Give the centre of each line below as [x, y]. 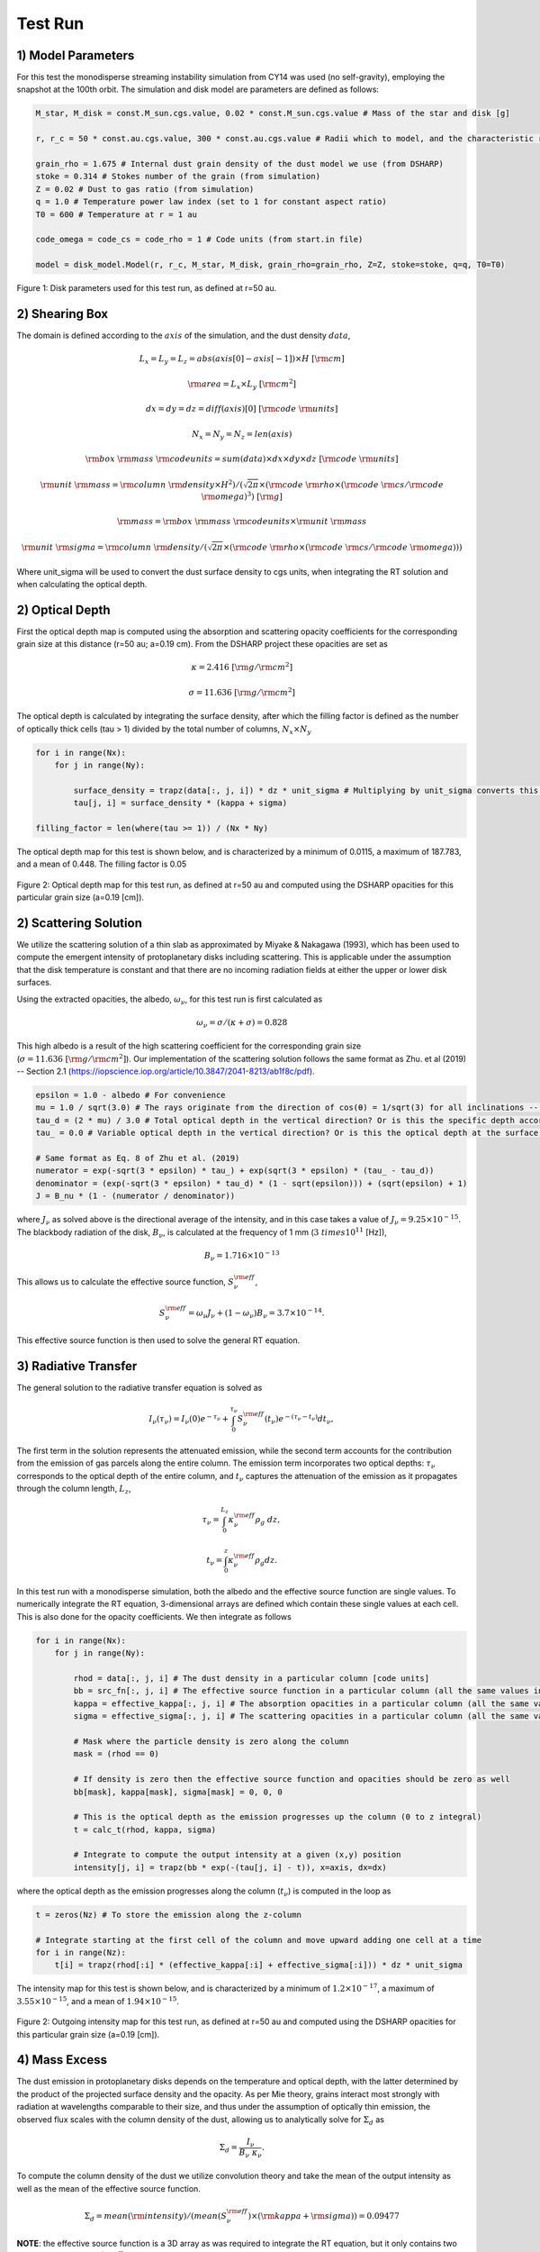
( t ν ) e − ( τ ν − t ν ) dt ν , [299, 1420]
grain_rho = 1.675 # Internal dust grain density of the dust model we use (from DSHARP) [240, 163]
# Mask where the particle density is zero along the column [211, 1741]
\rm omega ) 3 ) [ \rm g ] [242, 496]
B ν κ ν [251, 2153]
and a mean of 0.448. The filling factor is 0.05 [102, 864]
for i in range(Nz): [81, 1953]
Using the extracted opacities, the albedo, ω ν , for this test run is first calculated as [170, 1000]
